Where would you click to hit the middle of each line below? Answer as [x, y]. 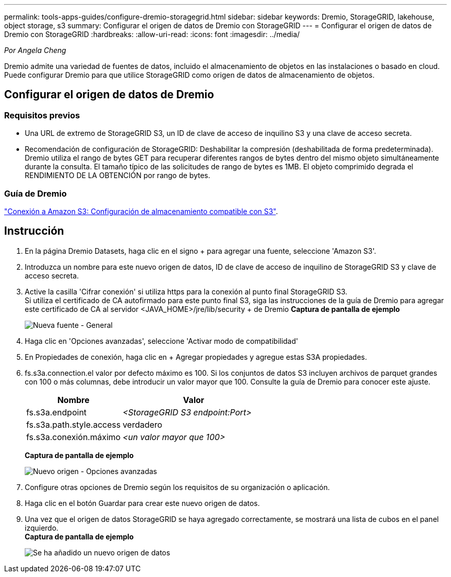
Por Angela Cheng [35, 50]
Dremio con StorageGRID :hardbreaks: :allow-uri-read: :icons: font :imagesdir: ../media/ [152, 34]
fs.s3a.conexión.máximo [74, 437]
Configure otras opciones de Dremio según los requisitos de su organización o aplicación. [177, 487]
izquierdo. [42, 528]
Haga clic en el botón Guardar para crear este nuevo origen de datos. [142, 503]
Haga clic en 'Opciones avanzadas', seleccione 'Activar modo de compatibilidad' [162, 341]
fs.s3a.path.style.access [74, 424]
